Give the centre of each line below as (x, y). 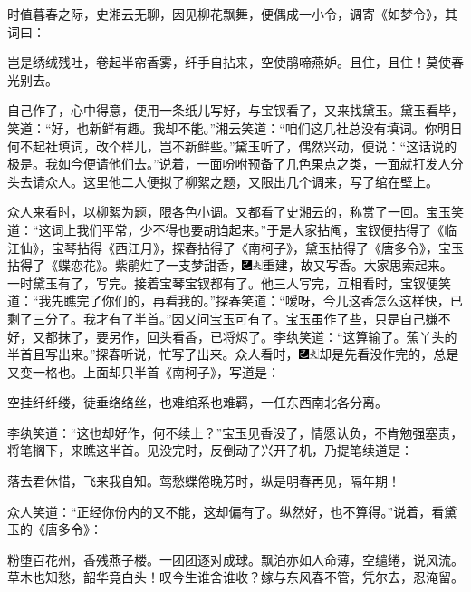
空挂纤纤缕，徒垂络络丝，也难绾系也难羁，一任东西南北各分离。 (197, 402)
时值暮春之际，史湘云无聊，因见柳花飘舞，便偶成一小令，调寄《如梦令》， (226, 14)
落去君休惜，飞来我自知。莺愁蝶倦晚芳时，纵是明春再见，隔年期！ (204, 481)
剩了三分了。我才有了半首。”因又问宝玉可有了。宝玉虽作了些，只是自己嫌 (223, 318)
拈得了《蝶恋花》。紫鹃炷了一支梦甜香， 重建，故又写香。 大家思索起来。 (230, 265)
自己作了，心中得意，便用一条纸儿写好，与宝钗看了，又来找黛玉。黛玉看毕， (235, 110)
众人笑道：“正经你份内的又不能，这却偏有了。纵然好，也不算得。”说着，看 (226, 511)
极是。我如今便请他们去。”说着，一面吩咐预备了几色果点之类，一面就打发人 (229, 164)
